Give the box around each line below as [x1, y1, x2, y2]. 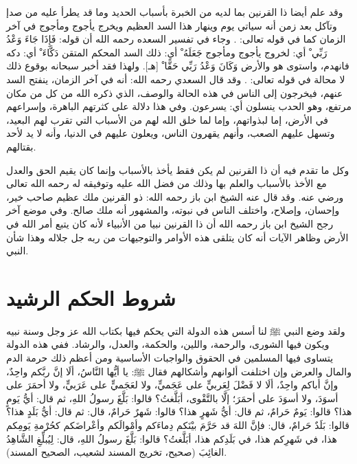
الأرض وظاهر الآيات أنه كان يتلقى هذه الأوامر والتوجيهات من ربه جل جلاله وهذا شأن [6, 230, 349, 244]
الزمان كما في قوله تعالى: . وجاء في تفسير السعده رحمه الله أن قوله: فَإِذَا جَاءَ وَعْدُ [6, 32, 346, 46]
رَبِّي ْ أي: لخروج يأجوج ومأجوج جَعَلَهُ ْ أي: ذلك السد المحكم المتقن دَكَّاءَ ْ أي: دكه [6, 45, 327, 59]
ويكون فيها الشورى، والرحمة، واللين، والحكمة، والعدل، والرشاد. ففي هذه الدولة [6, 337, 330, 351]
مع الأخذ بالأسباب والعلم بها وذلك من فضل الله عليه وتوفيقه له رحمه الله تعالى [6, 176, 327, 190]
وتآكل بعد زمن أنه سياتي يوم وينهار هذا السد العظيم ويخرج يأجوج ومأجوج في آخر [6, 18, 337, 32]
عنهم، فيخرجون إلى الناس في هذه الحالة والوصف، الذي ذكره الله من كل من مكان [6, 85, 343, 100]
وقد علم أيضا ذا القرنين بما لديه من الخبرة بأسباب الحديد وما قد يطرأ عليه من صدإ [6, 5, 343, 19]
